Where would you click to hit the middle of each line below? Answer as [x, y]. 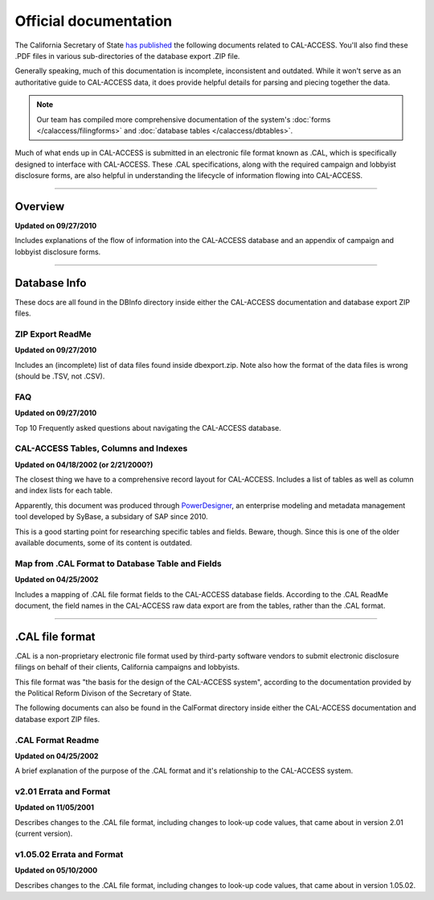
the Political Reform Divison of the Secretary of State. [103, 693]
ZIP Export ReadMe [53, 334]
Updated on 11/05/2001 [54, 807]
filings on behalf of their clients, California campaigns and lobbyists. [127, 667]
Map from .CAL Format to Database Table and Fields [119, 564]
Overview [40, 206]
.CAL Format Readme [57, 740]
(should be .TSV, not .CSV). [60, 376]
